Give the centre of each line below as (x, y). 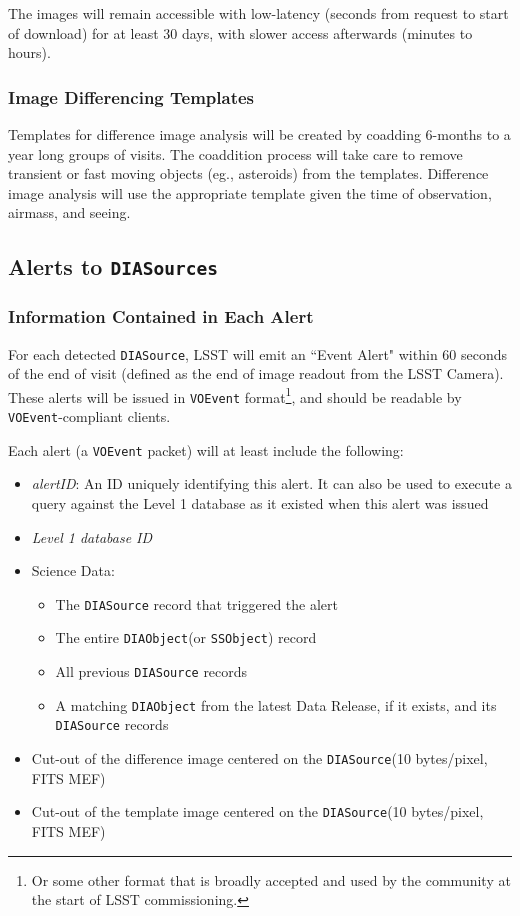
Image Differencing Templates (131, 96)
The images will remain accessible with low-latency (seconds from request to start (258, 13)
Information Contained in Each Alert (161, 316)
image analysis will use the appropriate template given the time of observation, (250, 192)
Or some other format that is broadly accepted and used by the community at (271, 879)
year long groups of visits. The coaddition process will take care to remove (235, 153)
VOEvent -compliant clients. (89, 416)
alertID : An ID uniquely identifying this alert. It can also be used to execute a (271, 483)
